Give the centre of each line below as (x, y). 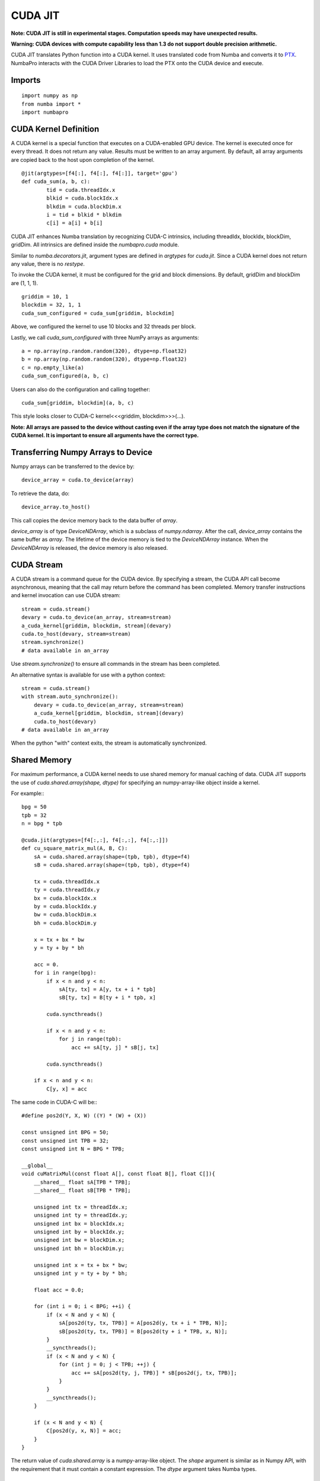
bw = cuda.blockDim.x (65, 915)
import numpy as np (50, 96)
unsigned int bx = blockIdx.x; (79, 1224)
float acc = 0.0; (59, 1290)
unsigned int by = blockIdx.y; (79, 1232)
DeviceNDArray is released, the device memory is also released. (89, 547)
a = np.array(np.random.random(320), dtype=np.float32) (104, 351)
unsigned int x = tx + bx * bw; (81, 1265)
